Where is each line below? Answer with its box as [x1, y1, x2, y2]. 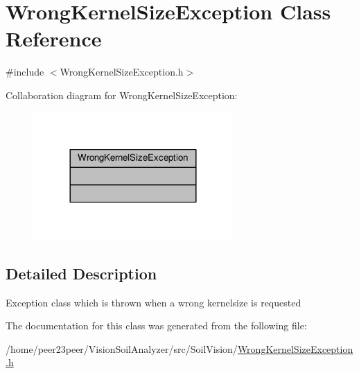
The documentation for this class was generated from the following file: [6, 318, 307, 333]
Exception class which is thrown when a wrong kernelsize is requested [6, 295, 301, 309]
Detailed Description [6, 262, 157, 284]
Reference [6, 24, 102, 53]
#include [6, 64, 44, 79]
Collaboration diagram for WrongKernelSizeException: [6, 87, 238, 102]
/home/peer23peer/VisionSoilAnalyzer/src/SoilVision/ [6, 341, 238, 356]
